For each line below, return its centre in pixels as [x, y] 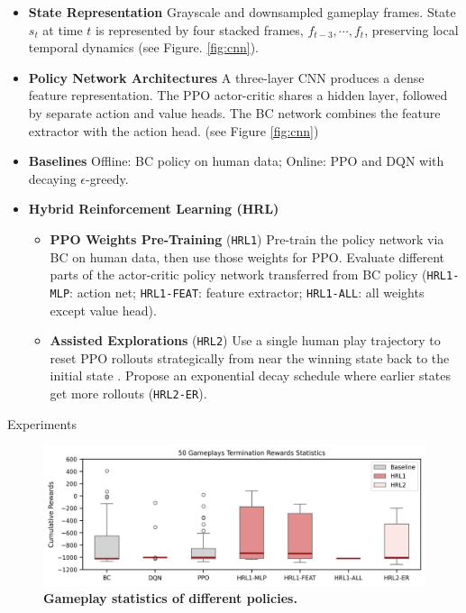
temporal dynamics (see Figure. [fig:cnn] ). [143, 47]
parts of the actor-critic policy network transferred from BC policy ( [238, 274]
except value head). [103, 310]
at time [63, 29]
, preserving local [411, 29]
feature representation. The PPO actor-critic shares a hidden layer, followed [238, 95]
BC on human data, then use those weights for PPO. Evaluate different [247, 256]
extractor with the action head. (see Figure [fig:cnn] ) [174, 130]
